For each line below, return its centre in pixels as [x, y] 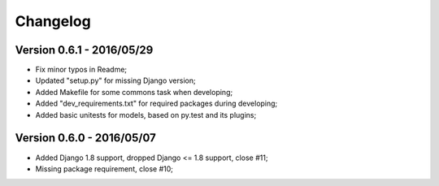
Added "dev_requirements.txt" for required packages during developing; [156, 104]
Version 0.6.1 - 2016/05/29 [84, 50]
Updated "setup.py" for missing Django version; [115, 80]
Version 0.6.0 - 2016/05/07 [85, 138]
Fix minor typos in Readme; [81, 70]
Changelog [53, 21]
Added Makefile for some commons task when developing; [134, 92]
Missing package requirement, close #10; [104, 169]
